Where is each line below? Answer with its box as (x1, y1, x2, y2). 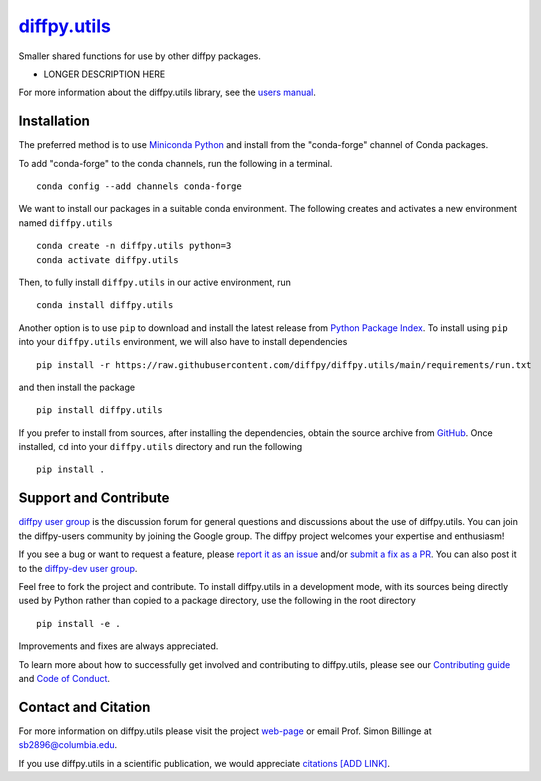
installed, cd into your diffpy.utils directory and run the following (18, 441, 303, 453)
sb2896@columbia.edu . (18, 739, 118, 751)
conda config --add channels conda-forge (36, 181, 242, 192)
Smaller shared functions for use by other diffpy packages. (18, 50, 262, 62)
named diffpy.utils (18, 216, 114, 229)
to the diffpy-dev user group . (18, 562, 138, 574)
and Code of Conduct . (18, 672, 110, 684)
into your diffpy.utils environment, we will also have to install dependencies (18, 336, 348, 348)
